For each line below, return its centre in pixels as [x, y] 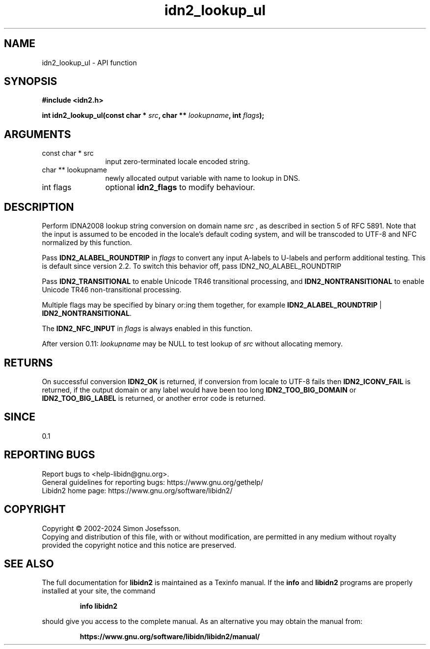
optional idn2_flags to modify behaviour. [180, 187]
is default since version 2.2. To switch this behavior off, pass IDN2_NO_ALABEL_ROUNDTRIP [192, 266]
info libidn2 [99, 606]
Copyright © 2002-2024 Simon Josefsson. [111, 528]
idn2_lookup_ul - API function [89, 62]
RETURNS [28, 363]
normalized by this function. [87, 243]
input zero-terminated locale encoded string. [177, 162]
